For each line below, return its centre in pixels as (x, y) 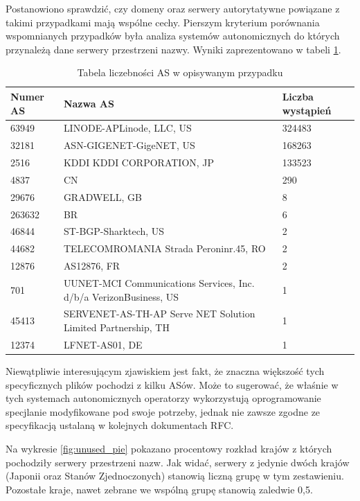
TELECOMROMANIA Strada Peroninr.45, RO (164, 248)
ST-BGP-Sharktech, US (114, 231)
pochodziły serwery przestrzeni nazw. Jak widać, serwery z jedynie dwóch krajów (178, 462)
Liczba (298, 96)
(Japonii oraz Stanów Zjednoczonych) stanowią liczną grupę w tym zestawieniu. (175, 476)
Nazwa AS (89, 103)
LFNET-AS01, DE (103, 344)
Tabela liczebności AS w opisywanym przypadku (180, 72)
